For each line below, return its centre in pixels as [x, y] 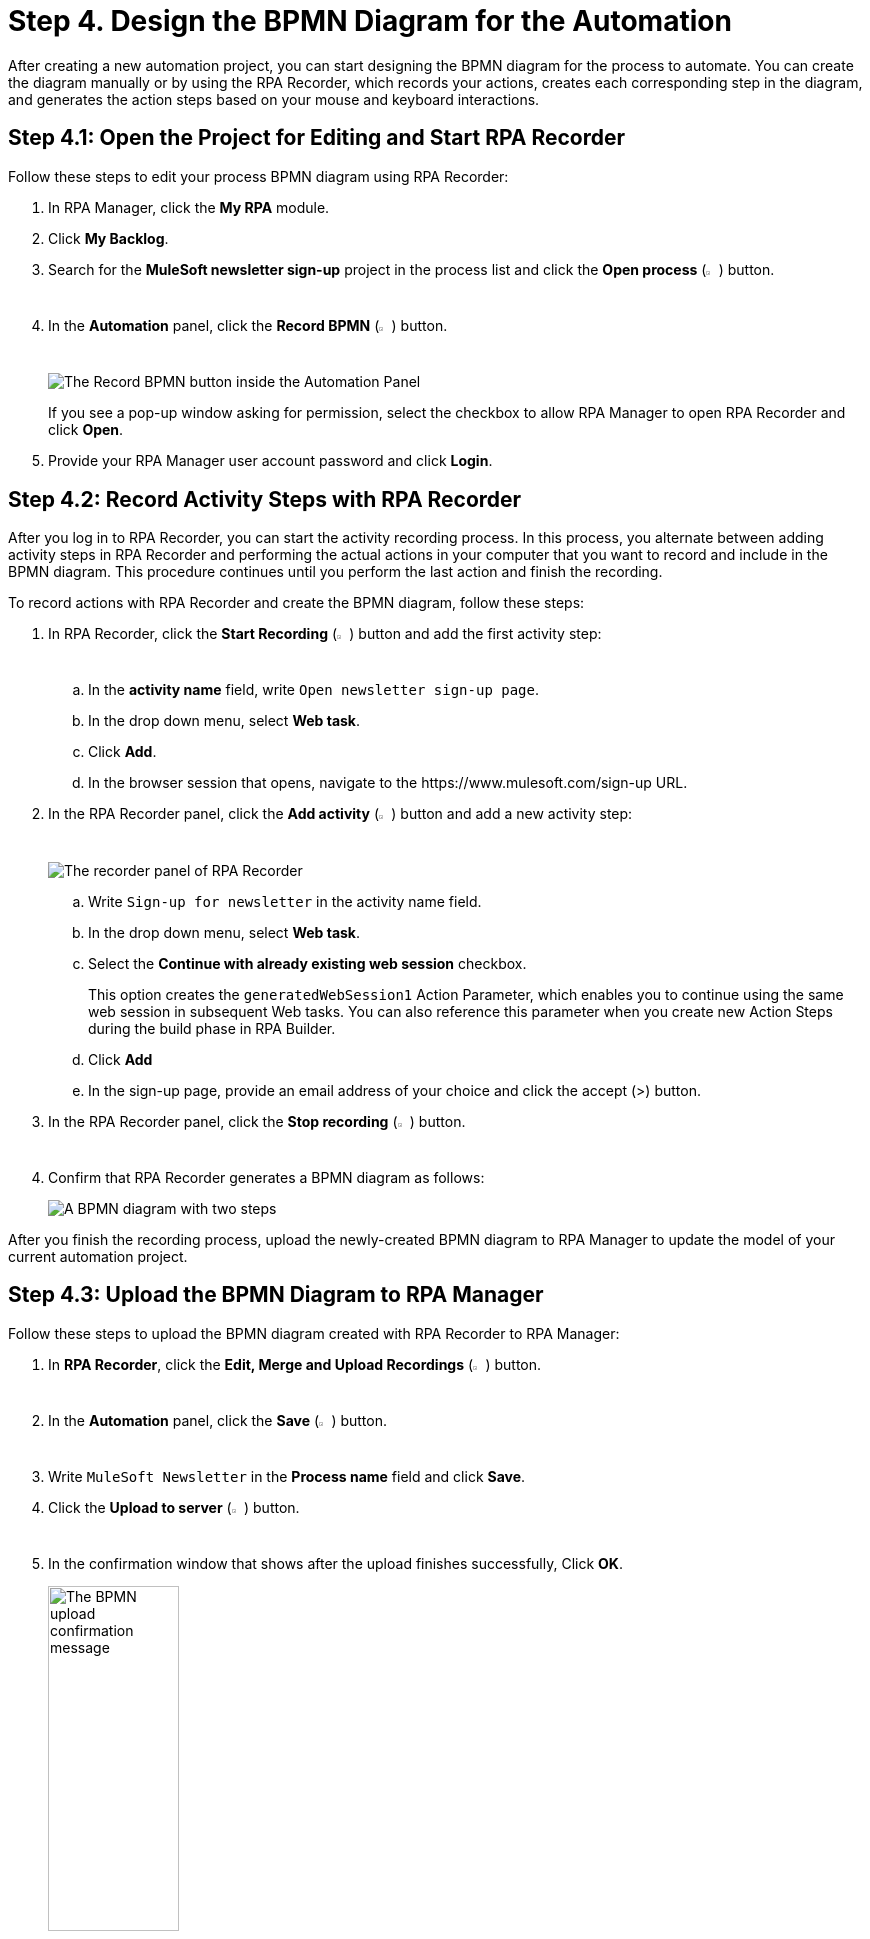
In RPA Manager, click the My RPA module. [189, 207]
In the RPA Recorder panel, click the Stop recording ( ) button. [257, 1121]
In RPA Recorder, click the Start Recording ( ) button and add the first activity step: [325, 633]
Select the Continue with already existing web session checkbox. [307, 963]
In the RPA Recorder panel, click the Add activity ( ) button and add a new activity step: [340, 814]
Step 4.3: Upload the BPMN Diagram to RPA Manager [276, 1295]
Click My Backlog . [108, 238]
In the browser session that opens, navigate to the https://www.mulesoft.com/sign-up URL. [388, 783]
